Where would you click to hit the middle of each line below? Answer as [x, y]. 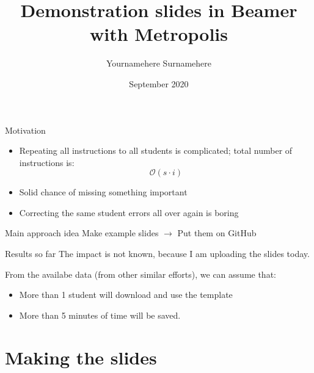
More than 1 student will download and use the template [126, 295]
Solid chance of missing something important [103, 192]
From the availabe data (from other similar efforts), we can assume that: [141, 274]
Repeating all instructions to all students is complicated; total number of [156, 150]
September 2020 [159, 83]
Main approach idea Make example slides [82, 233]
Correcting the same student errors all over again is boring [129, 212]
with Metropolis [159, 34]
